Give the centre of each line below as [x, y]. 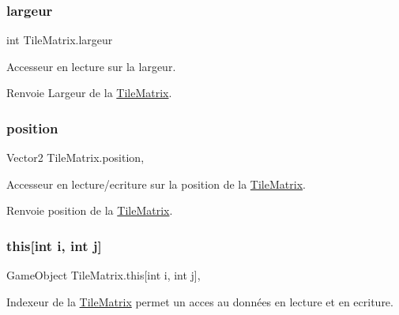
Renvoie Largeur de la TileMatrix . [89, 93]
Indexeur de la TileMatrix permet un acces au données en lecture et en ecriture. [200, 301]
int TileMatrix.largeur [60, 40]
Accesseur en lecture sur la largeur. [91, 66]
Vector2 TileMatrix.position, [75, 157]
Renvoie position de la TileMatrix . [90, 210]
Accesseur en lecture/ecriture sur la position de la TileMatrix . [156, 184]
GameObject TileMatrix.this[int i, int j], [104, 275]
